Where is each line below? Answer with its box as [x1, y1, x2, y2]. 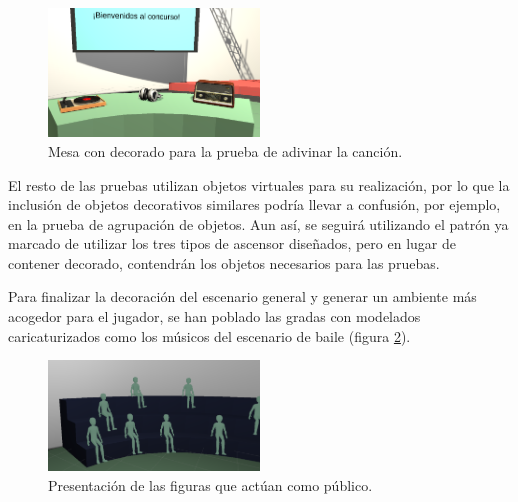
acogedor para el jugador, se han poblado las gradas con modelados [8, 306, 421, 327]
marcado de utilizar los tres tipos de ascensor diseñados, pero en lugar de [8, 233, 456, 254]
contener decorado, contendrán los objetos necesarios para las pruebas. [8, 252, 440, 273]
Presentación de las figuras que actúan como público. [48, 474, 373, 495]
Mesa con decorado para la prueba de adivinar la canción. [48, 140, 403, 161]
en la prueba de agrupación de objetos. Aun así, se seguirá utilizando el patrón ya [8, 213, 509, 234]
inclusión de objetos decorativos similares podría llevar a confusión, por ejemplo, [8, 194, 501, 215]
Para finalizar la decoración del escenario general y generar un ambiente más [8, 286, 477, 307]
